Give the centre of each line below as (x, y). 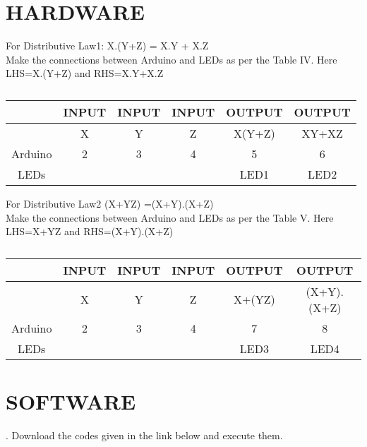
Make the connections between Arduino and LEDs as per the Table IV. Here (172, 59)
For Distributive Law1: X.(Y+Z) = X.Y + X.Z (107, 46)
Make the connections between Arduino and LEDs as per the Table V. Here (170, 217)
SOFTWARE (71, 401)
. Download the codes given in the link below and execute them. (144, 435)
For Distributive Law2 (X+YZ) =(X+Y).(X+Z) (110, 203)
